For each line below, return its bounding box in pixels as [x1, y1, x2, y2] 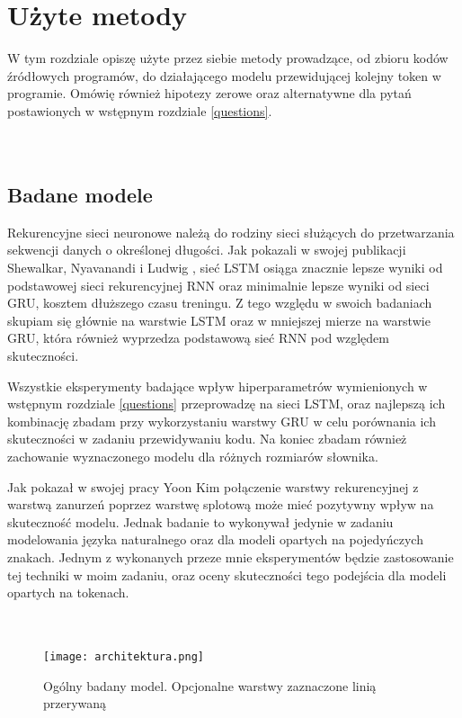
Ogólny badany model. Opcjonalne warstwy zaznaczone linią [43, 676, 377, 695]
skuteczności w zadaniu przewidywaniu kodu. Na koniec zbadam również [7, 429, 407, 448]
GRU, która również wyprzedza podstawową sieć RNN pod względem [7, 328, 389, 347]
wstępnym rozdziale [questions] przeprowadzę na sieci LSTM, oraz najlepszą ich [7, 394, 446, 413]
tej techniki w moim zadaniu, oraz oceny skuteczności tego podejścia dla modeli [7, 565, 447, 584]
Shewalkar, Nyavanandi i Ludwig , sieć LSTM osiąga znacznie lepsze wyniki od [7, 258, 443, 277]
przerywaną [43, 694, 107, 713]
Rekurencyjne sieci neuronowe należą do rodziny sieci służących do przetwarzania [7, 222, 455, 241]
